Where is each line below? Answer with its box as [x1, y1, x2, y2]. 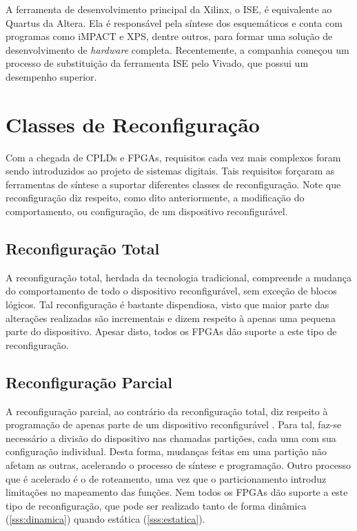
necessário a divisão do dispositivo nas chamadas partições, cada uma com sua [6, 430, 336, 445]
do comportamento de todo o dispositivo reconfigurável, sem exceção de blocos [6, 283, 337, 298]
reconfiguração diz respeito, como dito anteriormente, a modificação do [6, 190, 305, 205]
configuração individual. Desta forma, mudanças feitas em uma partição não [6, 444, 327, 459]
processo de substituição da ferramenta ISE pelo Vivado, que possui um [6, 56, 309, 70]
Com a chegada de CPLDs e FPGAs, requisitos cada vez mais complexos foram [6, 150, 341, 164]
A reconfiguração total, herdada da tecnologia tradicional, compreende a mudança [6, 270, 351, 284]
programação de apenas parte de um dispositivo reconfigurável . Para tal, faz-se [6, 417, 342, 432]
